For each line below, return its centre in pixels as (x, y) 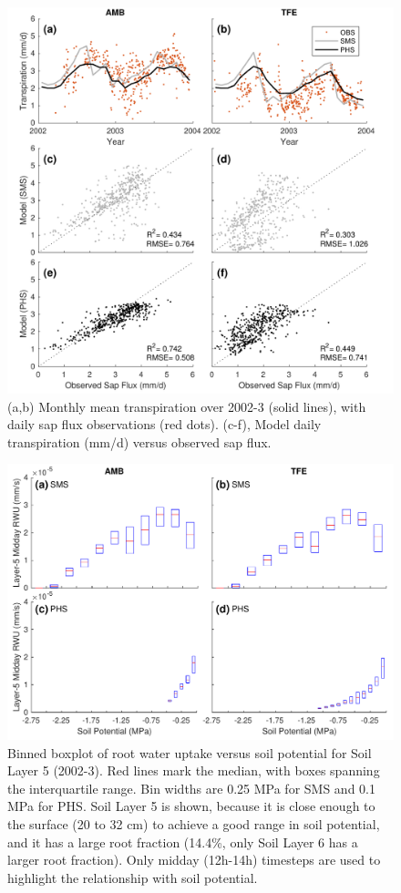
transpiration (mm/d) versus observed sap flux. (139, 441)
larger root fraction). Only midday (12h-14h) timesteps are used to (194, 860)
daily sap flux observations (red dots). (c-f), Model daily (165, 424)
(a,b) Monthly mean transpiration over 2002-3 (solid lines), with (187, 406)
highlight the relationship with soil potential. (133, 877)
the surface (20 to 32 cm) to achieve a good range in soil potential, (194, 824)
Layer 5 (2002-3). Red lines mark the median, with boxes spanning (194, 770)
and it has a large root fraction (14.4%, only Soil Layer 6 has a (183, 842)
